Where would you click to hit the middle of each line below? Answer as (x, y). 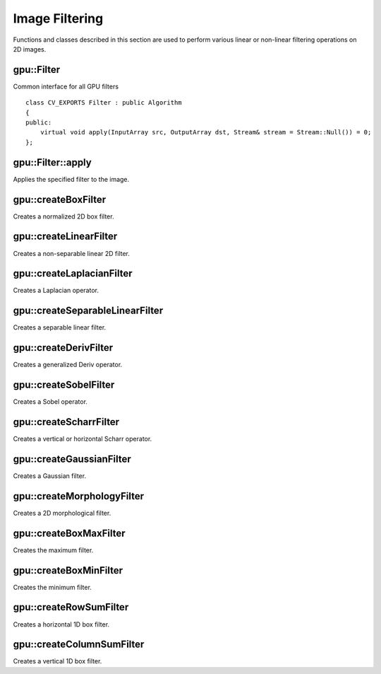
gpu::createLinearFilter (65, 237)
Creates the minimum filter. (52, 587)
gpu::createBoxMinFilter (68, 570)
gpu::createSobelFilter (64, 385)
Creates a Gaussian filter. (50, 476)
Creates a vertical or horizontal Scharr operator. (83, 439)
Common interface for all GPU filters (66, 86)
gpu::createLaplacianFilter (73, 273)
